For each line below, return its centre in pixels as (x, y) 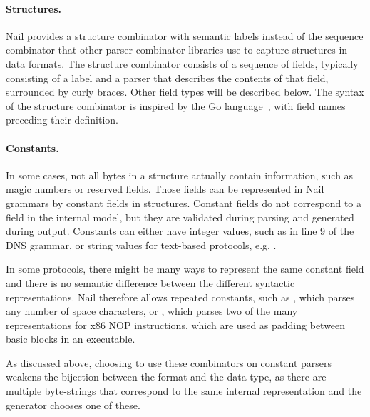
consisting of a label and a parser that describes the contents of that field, (167, 77)
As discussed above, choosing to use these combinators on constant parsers (169, 362)
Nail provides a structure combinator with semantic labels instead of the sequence (185, 35)
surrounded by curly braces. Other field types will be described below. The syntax (185, 92)
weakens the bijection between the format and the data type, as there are (166, 377)
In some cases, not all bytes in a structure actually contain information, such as (180, 175)
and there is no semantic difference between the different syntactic (150, 282)
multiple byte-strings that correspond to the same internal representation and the (184, 391)
